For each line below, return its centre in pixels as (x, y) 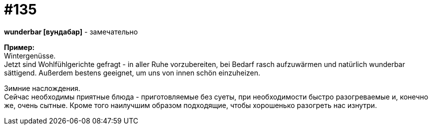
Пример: (19, 47)
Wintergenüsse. (30, 55)
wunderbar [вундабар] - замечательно (71, 31)
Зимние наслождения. (42, 88)
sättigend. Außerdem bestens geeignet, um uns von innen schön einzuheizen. (132, 72)
